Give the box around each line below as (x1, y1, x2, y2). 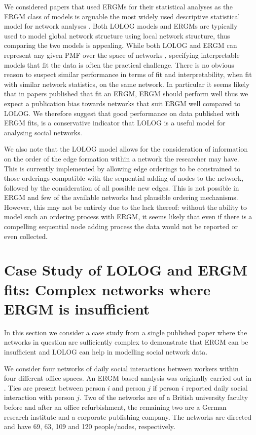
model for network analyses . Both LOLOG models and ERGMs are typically (4, 21, 238, 31)
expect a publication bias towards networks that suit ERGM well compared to (4, 98, 241, 108)
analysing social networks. (4, 127, 82, 137)
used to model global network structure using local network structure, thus (4, 30, 230, 40)
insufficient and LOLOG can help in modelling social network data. (4, 346, 208, 356)
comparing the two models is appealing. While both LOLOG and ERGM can (4, 40, 237, 50)
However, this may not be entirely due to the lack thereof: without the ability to (4, 201, 247, 212)
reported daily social (186, 382, 248, 393)
